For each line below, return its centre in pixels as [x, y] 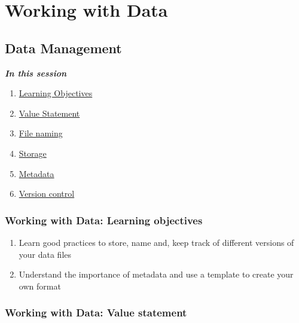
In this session [36, 73]
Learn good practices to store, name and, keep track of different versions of [156, 242]
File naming [41, 133]
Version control [47, 194]
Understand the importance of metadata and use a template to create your [156, 274]
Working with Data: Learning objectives [104, 220]
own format [40, 286]
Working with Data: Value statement [96, 313]
